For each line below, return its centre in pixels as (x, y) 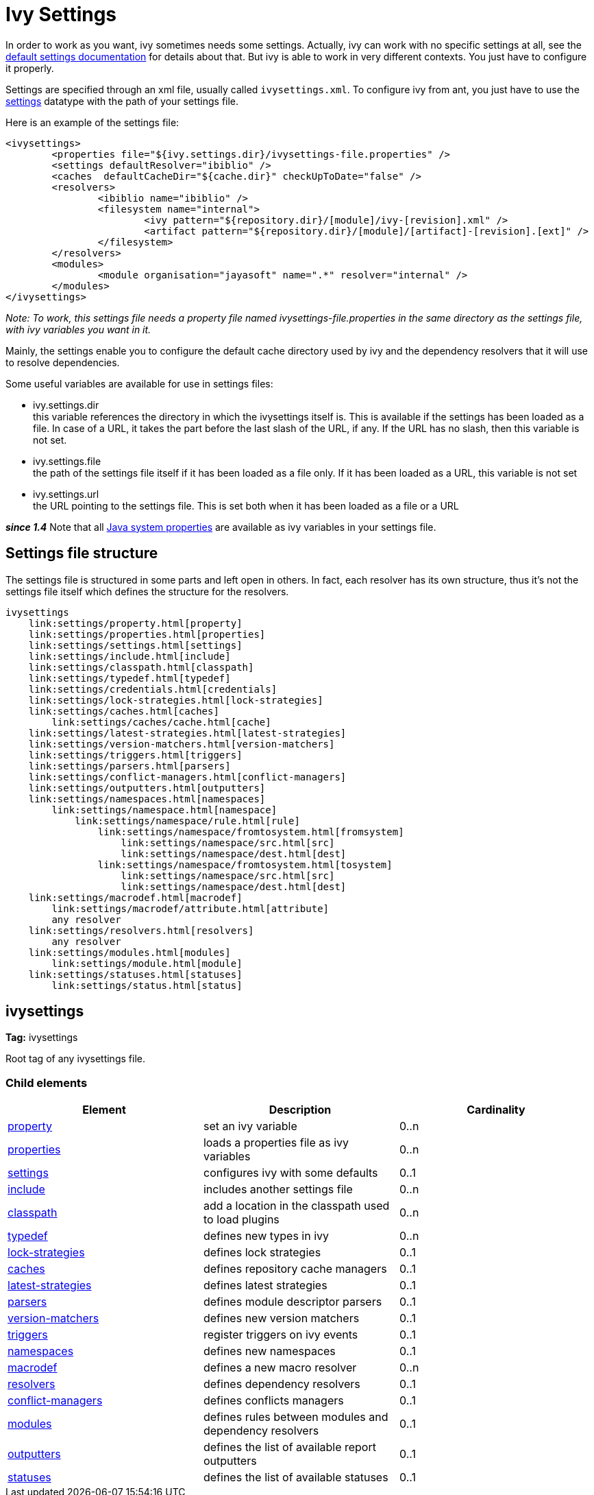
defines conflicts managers (273, 1401)
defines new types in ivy (266, 1236)
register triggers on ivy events (281, 1335)
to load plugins (241, 1220)
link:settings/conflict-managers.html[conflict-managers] (187, 777)
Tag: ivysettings (42, 1038)
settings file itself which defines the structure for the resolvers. (147, 591)
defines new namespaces (269, 1351)
